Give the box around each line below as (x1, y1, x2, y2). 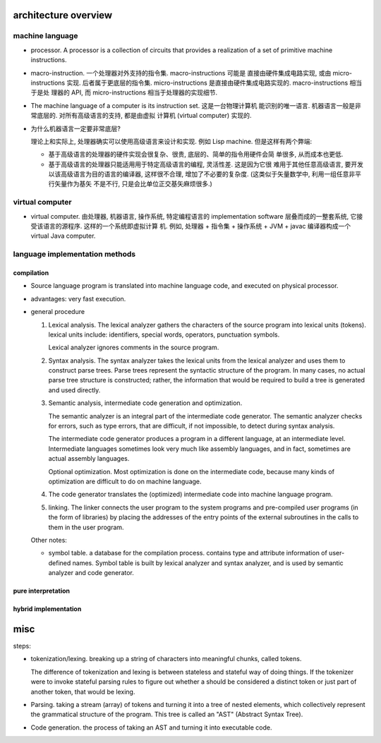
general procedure (30, 308, 85, 316)
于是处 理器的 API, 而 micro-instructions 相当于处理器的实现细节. (30, 88, 218, 97)
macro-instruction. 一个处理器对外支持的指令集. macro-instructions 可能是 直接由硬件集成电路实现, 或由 (30, 68, 332, 77)
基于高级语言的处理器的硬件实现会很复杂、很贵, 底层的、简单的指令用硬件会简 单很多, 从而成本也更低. (48, 150, 344, 159)
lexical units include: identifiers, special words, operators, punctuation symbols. (48, 330, 280, 339)
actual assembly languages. (48, 454, 130, 463)
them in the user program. (48, 523, 124, 531)
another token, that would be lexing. (30, 687, 135, 696)
